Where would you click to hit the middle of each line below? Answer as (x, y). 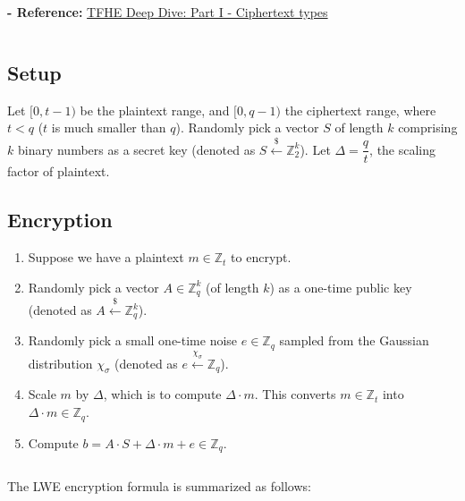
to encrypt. (261, 257)
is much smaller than (109, 127)
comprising (428, 127)
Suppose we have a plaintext (106, 257)
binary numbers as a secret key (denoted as (136, 149)
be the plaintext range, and (155, 110)
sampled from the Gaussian (354, 340)
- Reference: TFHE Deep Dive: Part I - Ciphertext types (168, 12)
